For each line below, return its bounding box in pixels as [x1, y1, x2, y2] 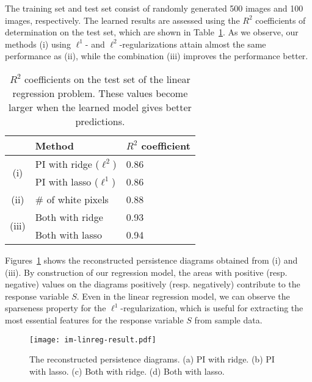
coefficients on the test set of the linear [24, 71, 190, 86]
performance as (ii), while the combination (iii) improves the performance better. [5, 49, 308, 62]
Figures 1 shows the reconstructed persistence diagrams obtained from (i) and [5, 253, 298, 266]
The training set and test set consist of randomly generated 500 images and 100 [5, 2, 303, 14]
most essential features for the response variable [5, 313, 184, 326]
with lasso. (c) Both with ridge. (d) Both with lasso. [29, 364, 225, 377]
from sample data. [194, 313, 263, 326]
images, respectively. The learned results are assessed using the [5, 13, 240, 26]
